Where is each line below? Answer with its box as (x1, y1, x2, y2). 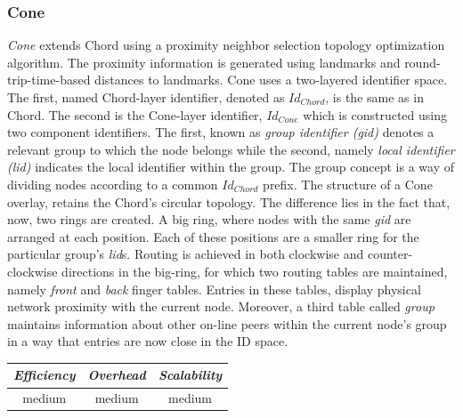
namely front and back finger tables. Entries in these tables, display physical (7, 279, 421, 298)
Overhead (87, 366, 146, 384)
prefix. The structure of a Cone (263, 174, 433, 193)
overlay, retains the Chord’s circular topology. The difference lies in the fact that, (7, 192, 451, 211)
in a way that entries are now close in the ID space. (7, 332, 288, 350)
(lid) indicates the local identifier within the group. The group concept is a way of (7, 157, 454, 176)
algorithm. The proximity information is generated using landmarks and (7, 52, 401, 71)
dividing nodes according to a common (7, 174, 218, 193)
